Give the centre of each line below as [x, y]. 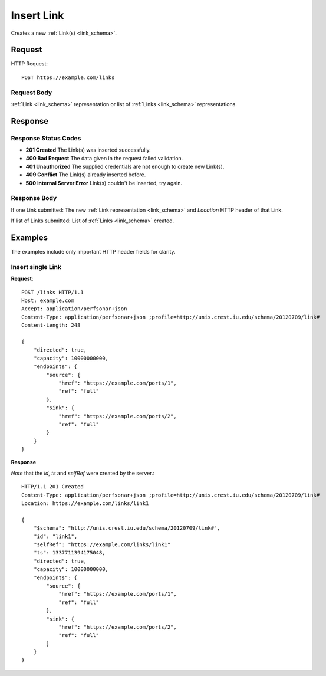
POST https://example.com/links [68, 77]
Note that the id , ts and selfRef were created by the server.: [83, 473]
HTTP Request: [29, 64]
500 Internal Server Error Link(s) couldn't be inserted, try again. [104, 183]
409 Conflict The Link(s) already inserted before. [86, 175]
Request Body [32, 93]
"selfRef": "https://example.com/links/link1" [102, 545]
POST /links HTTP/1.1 [52, 292]
